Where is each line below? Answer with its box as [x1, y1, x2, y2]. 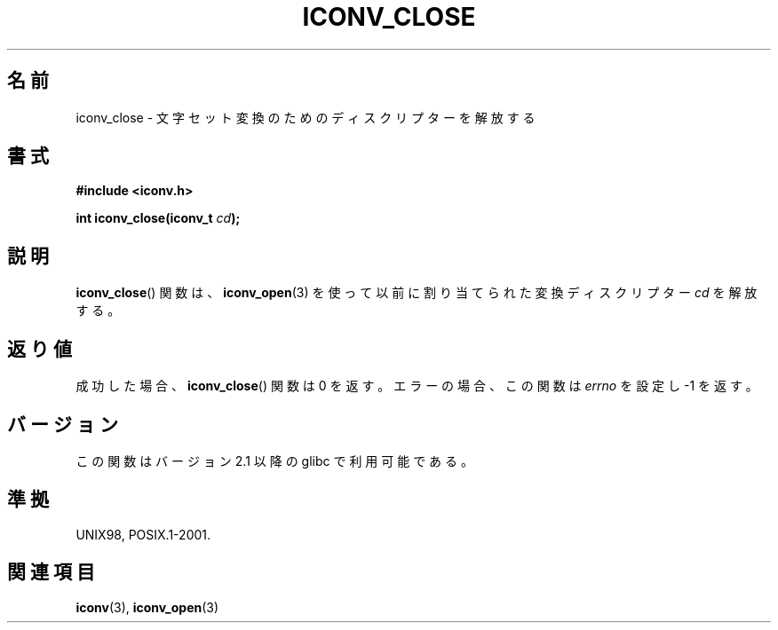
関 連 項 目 [7, 561, 95, 584]
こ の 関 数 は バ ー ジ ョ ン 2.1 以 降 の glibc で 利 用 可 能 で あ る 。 [75, 453, 473, 469]
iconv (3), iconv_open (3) [75, 599, 219, 615]
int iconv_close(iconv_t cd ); [75, 210, 241, 226]
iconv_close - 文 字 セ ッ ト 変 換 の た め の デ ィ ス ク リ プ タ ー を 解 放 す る [75, 109, 536, 125]
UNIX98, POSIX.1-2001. [75, 526, 211, 542]
